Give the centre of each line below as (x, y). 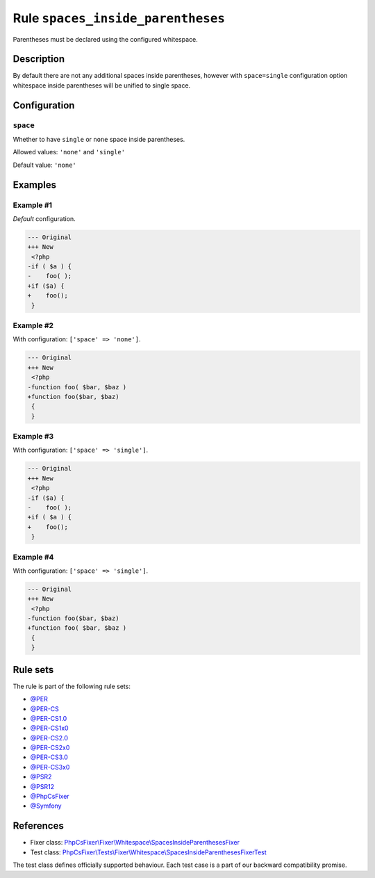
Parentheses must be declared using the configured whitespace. (105, 39)
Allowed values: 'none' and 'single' (69, 152)
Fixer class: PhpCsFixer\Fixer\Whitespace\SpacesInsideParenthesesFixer (135, 843)
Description (39, 59)
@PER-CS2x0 (50, 748)
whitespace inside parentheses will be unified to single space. (102, 85)
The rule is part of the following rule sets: (72, 686)
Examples (35, 185)
